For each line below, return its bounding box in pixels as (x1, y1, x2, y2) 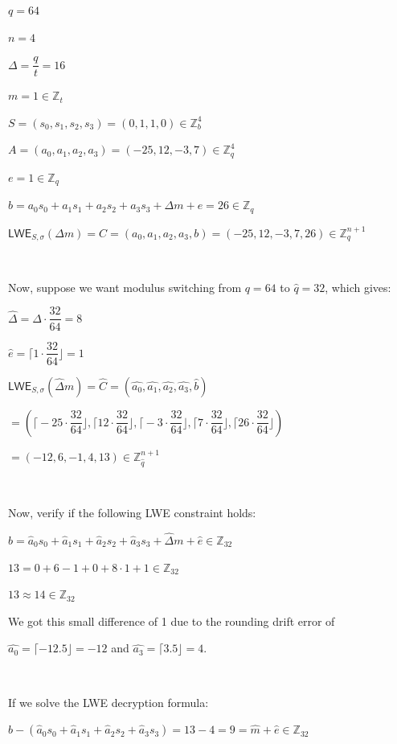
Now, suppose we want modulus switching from (8, 278, 242, 295)
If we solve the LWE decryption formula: (8, 693, 209, 710)
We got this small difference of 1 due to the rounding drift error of (8, 612, 335, 629)
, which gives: (325, 278, 391, 295)
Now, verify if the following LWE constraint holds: (8, 504, 256, 521)
